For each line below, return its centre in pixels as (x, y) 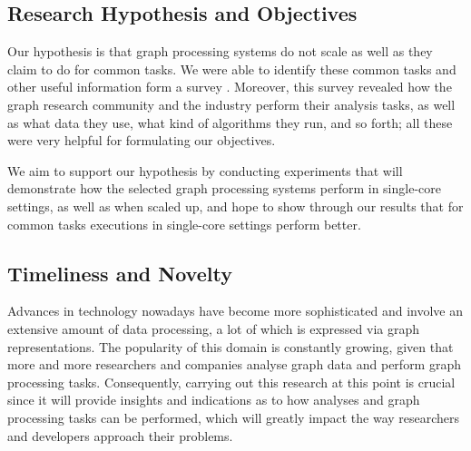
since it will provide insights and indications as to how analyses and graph (214, 400)
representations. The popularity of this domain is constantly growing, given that (231, 346)
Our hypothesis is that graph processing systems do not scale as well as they (220, 51)
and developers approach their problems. (120, 435)
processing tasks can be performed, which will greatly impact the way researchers (234, 417)
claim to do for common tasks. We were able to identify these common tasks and (232, 69)
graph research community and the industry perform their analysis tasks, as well (231, 104)
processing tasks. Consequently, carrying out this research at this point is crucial (231, 382)
